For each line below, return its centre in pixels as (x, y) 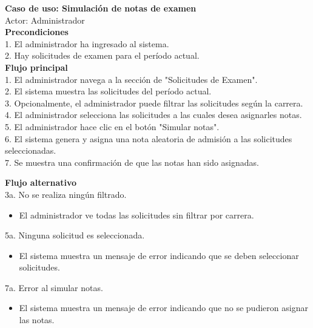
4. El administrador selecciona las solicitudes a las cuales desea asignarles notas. (153, 115)
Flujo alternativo (41, 182)
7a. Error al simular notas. (54, 287)
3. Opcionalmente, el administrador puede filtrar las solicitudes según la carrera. (154, 103)
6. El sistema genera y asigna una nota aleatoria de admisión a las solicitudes (149, 138)
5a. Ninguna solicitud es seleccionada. (75, 235)
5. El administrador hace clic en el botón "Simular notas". (112, 126)
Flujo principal (36, 67)
